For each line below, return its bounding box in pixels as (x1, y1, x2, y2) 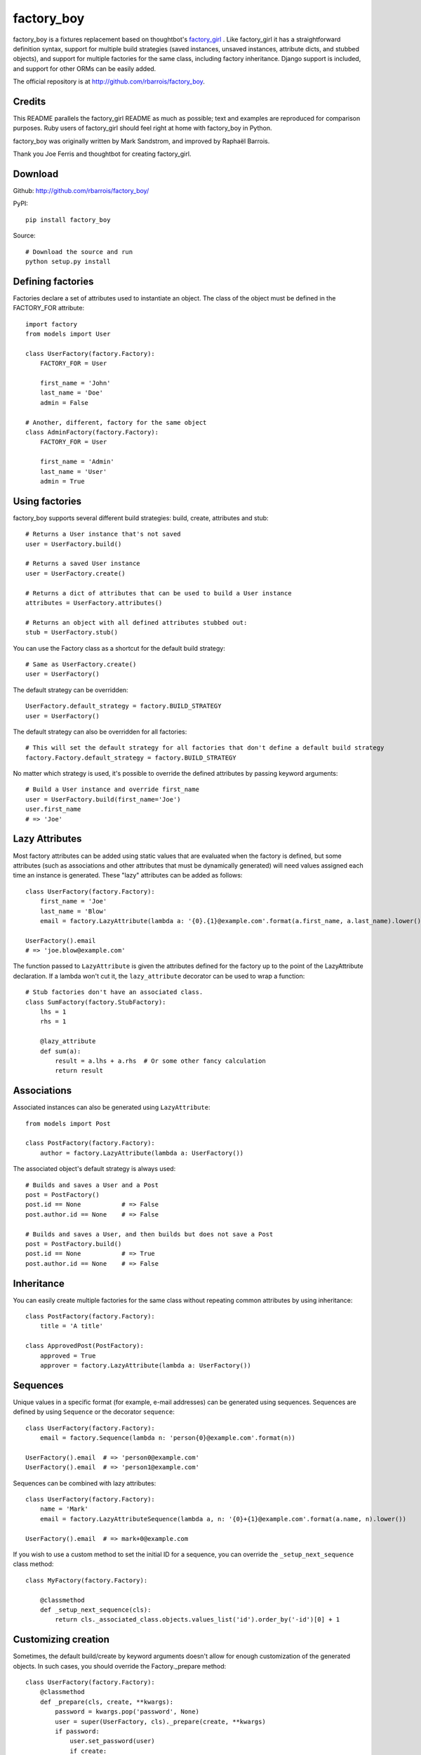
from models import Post (25, 1120, 111, 1127)
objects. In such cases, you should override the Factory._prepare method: (13, 1662, 227, 1670)
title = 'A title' (39, 1322, 104, 1330)
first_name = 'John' (39, 379, 111, 388)
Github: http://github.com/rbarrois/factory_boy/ (13, 187, 149, 195)
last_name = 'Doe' (39, 389, 104, 397)
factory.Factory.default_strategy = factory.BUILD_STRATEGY (25, 753, 236, 762)
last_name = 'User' (39, 468, 107, 475)
